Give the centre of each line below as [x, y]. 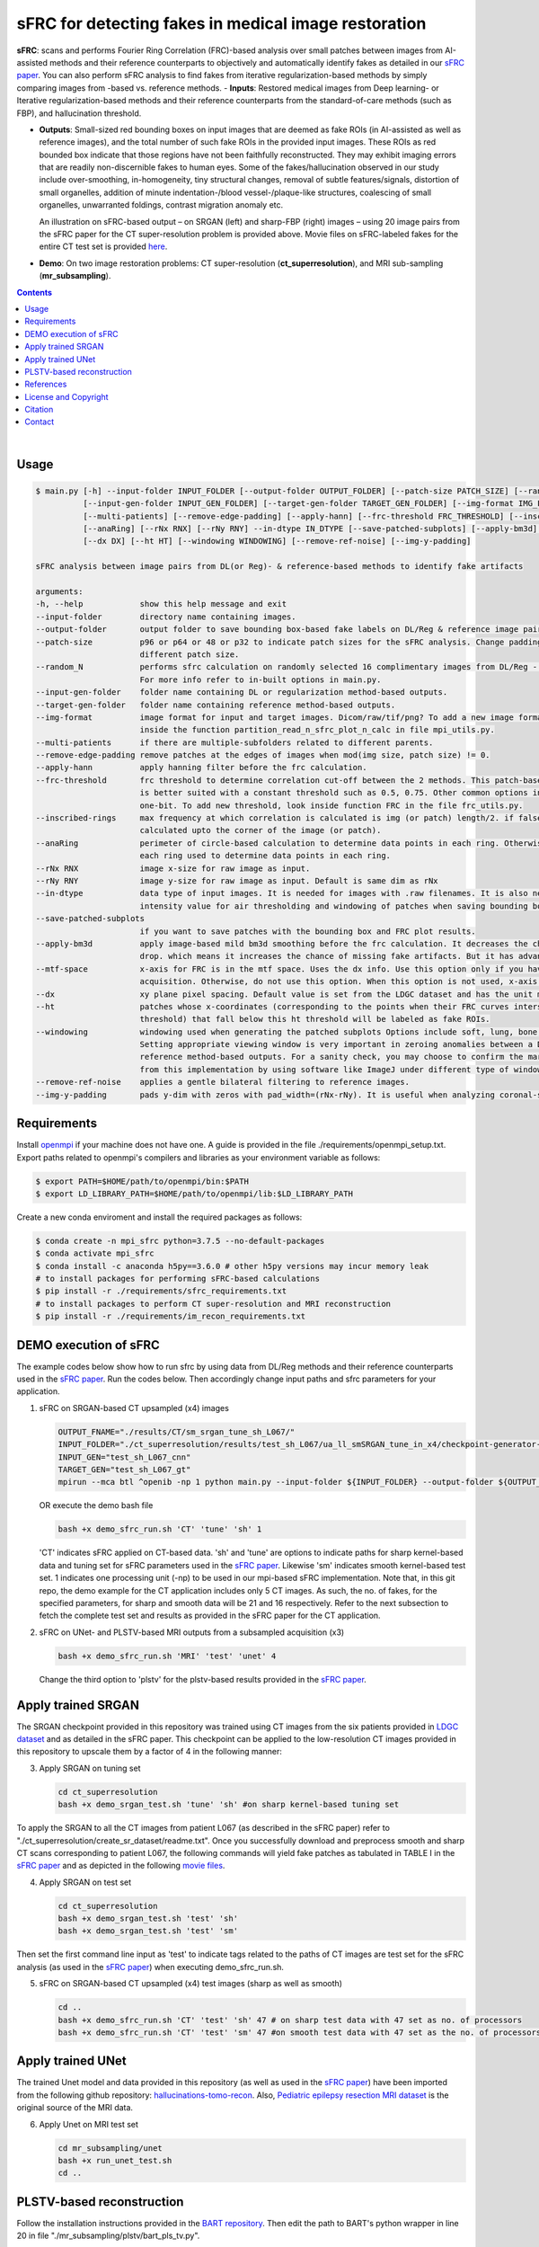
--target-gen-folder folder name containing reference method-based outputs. [216, 705]
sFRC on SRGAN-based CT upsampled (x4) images [134, 1408]
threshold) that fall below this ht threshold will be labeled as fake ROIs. [315, 1019]
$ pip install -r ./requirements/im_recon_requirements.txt [171, 1316]
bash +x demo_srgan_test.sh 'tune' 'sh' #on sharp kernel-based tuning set [229, 1805]
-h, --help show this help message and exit [161, 604]
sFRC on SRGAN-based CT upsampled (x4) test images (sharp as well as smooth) [191, 1984]
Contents [35, 292]
